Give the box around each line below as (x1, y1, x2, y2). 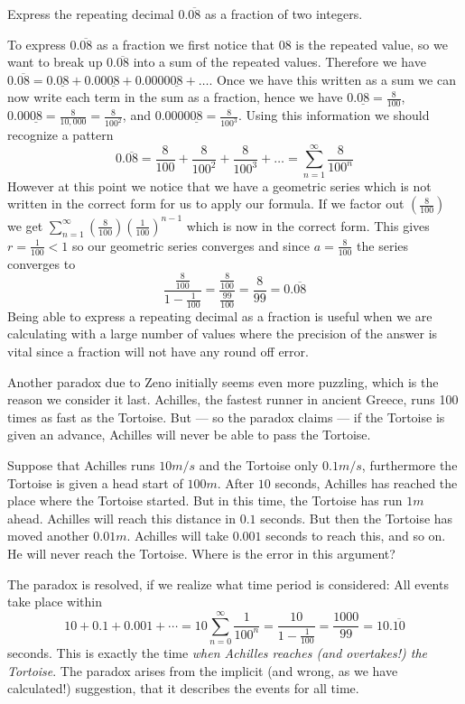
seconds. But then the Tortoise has (260, 508, 453, 527)
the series (357, 236, 409, 255)
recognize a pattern (7, 125, 114, 144)
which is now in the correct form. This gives (186, 216, 430, 235)
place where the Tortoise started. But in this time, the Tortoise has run (7, 491, 403, 510)
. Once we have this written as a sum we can (209, 69, 456, 88)
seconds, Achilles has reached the (274, 473, 458, 492)
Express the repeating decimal (7, 5, 174, 23)
